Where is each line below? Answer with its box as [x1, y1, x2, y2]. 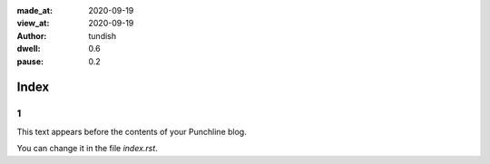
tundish [88, 30, 117, 41]
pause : [16, 55, 44, 67]
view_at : [16, 18, 50, 29]
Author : [16, 30, 47, 41]
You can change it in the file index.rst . [16, 143, 158, 154]
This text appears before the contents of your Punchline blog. [16, 126, 247, 137]
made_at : [16, 5, 54, 15]
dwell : [16, 43, 41, 54]
